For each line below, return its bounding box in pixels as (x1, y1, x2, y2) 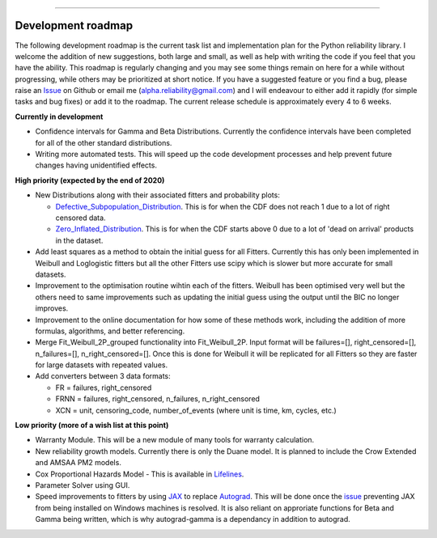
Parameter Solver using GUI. (35, 480, 130, 489)
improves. (35, 303, 69, 313)
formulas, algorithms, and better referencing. (35, 326, 185, 336)
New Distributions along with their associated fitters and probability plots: (35, 190, 281, 200)
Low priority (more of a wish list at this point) (15, 421, 169, 430)
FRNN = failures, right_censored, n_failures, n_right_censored (55, 394, 261, 404)
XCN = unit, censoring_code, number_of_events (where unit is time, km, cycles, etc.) (55, 405, 337, 415)
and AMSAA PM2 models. (35, 458, 121, 468)
